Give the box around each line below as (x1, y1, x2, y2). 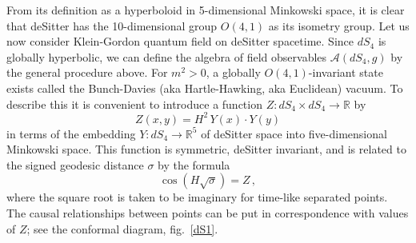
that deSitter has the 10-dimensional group (6, 17, 218, 34)
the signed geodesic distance (6, 156, 144, 173)
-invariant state (308, 64, 383, 81)
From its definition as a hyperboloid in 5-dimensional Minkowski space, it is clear (6, 2, 405, 18)
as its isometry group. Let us (268, 17, 410, 34)
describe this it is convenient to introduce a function (6, 95, 262, 112)
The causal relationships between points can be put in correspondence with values (6, 205, 409, 221)
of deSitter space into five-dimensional (201, 125, 387, 141)
